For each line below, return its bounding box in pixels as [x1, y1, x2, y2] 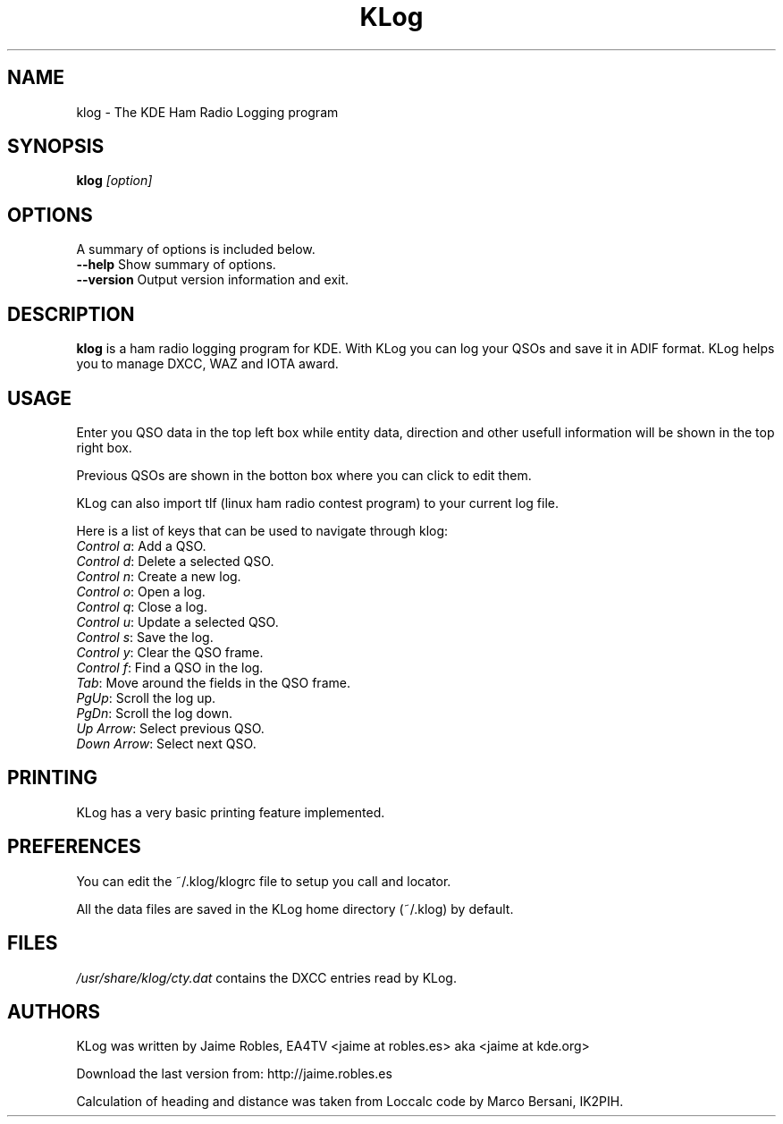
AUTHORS [7, 1000, 101, 1023]
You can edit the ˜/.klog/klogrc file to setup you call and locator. [76, 873, 451, 889]
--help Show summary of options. [76, 257, 276, 273]
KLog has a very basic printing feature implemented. [76, 804, 385, 820]
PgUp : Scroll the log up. [76, 689, 216, 706]
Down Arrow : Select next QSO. [76, 735, 257, 751]
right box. [76, 439, 132, 455]
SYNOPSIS [7, 135, 105, 158]
